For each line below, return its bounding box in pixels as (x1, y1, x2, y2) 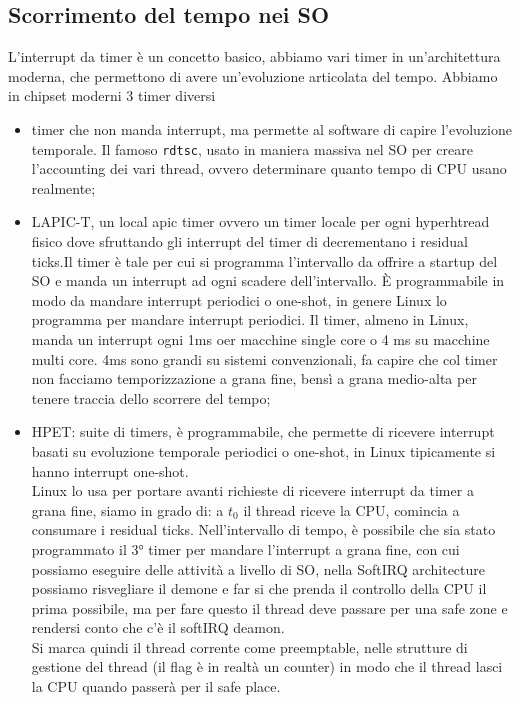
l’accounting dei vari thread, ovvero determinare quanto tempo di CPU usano (31, 158, 507, 179)
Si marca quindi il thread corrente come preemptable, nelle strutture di (31, 636, 468, 657)
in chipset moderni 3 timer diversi (8, 85, 216, 106)
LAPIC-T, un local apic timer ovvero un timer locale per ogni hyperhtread (31, 211, 490, 232)
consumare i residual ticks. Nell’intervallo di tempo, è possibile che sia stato (31, 519, 496, 540)
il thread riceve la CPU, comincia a (243, 499, 460, 520)
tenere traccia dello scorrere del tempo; (31, 387, 271, 408)
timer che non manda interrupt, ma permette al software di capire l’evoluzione (31, 118, 512, 139)
